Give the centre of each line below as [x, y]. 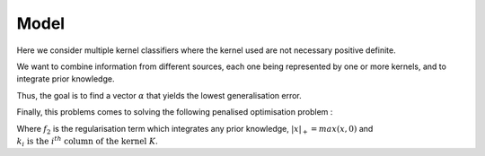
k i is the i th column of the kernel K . [88, 141]
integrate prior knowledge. [66, 79]
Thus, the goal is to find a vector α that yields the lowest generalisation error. [159, 95]
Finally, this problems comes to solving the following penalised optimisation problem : [175, 112]
